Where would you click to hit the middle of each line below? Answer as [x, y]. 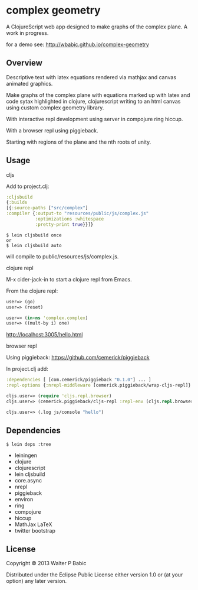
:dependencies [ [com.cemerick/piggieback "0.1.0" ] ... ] [79, 380]
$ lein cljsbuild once [34, 235]
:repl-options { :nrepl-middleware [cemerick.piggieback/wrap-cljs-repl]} [99, 385]
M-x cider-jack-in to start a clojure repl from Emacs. [69, 279]
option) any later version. [36, 581]
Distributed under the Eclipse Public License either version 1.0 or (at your [95, 575]
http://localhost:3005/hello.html [44, 335]
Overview [24, 63]
